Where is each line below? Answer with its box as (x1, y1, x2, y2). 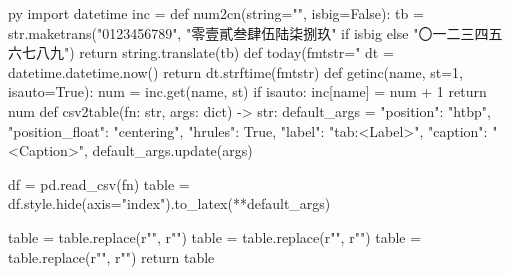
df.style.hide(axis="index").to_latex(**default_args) (8, 193, 331, 214)
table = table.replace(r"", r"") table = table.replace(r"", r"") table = (8, 226, 422, 247)
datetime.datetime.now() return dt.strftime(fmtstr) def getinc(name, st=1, (8, 61, 464, 82)
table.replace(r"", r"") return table (8, 246, 215, 267)
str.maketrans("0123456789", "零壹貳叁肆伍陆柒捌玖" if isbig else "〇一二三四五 (8, 22, 503, 43)
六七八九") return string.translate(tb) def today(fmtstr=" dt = (8, 42, 394, 63)
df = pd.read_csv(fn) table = (8, 173, 190, 194)
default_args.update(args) (92, 140, 253, 161)
